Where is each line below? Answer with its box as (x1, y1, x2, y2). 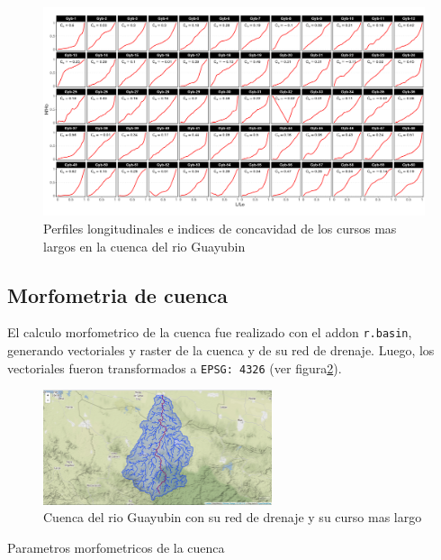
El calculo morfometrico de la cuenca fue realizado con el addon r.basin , (7, 323, 412, 342)
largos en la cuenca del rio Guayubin (43, 236, 246, 255)
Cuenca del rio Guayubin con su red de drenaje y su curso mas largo (43, 508, 422, 527)
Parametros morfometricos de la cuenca (7, 537, 225, 556)
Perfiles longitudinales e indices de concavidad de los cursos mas (43, 219, 397, 238)
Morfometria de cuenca (7, 280, 229, 308)
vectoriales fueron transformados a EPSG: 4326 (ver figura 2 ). (7, 358, 342, 377)
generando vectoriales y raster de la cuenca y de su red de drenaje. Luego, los (7, 341, 435, 360)
